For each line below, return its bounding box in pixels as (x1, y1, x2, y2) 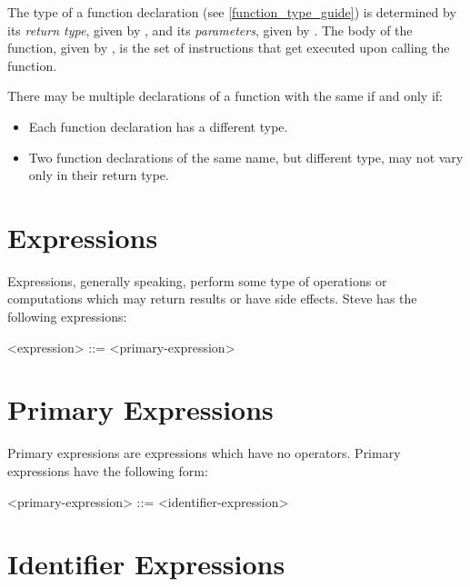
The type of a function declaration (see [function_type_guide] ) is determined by (7, 3, 456, 21)
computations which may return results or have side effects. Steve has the (7, 289, 417, 308)
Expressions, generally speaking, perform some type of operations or (7, 271, 387, 290)
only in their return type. (28, 165, 169, 184)
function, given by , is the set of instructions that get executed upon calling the (7, 38, 450, 57)
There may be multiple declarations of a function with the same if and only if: (7, 86, 443, 105)
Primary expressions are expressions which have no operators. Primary (7, 443, 401, 463)
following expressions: (7, 307, 127, 326)
